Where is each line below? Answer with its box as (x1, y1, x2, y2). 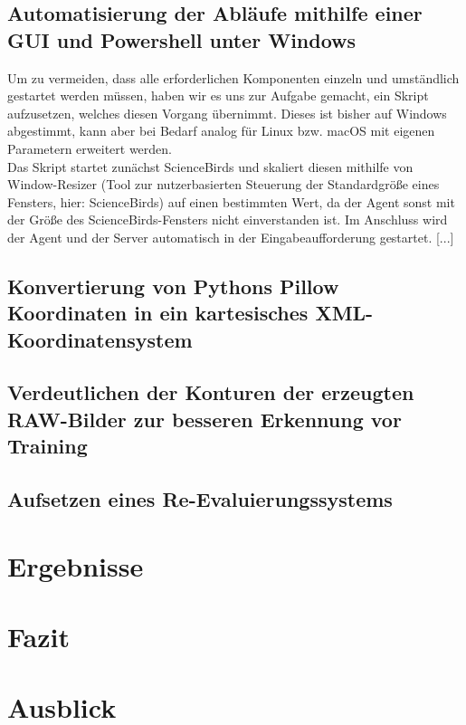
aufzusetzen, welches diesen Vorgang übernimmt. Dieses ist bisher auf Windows (7, 103, 447, 122)
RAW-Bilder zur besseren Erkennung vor (7, 405, 402, 433)
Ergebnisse (7, 547, 144, 584)
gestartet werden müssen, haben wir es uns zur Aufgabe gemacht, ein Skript (7, 86, 429, 105)
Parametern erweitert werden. (7, 138, 172, 157)
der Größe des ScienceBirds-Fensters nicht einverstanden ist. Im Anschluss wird (7, 210, 448, 229)
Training (7, 432, 88, 460)
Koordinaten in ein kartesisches (7, 299, 309, 327)
